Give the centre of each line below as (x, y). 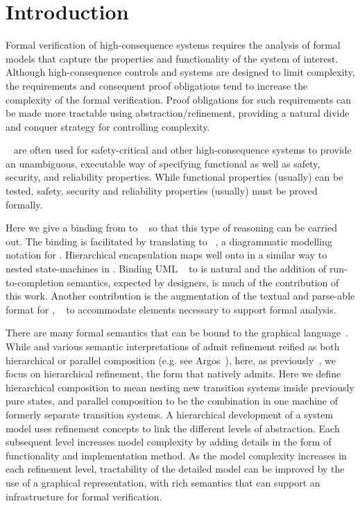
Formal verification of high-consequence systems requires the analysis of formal (173, 45)
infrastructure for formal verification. (84, 496)
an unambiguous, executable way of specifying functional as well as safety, (163, 163)
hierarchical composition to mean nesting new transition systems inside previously (180, 387)
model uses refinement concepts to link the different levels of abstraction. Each (173, 428)
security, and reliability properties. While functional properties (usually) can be (174, 177)
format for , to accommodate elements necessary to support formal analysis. (171, 309)
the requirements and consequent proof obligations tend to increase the (157, 85)
